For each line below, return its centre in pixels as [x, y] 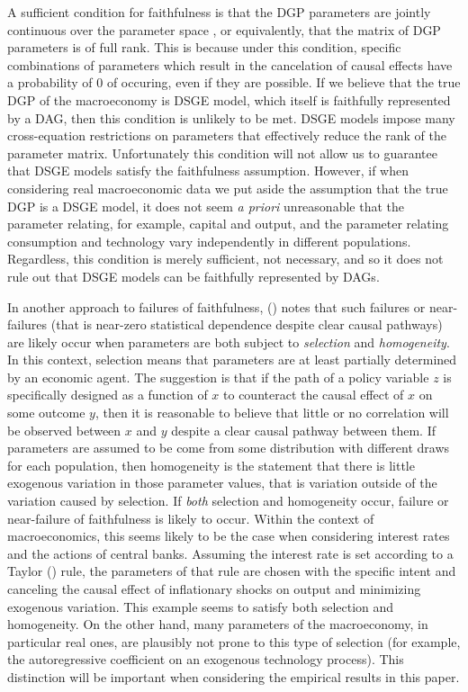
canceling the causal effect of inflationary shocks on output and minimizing [214, 589]
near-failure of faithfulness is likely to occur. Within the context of [191, 518]
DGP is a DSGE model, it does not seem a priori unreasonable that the [206, 206]
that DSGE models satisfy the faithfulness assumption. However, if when [208, 171]
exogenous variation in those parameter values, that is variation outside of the [222, 483]
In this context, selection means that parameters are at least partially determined [232, 359]
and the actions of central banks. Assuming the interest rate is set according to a [230, 553]
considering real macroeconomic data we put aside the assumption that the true [228, 188]
